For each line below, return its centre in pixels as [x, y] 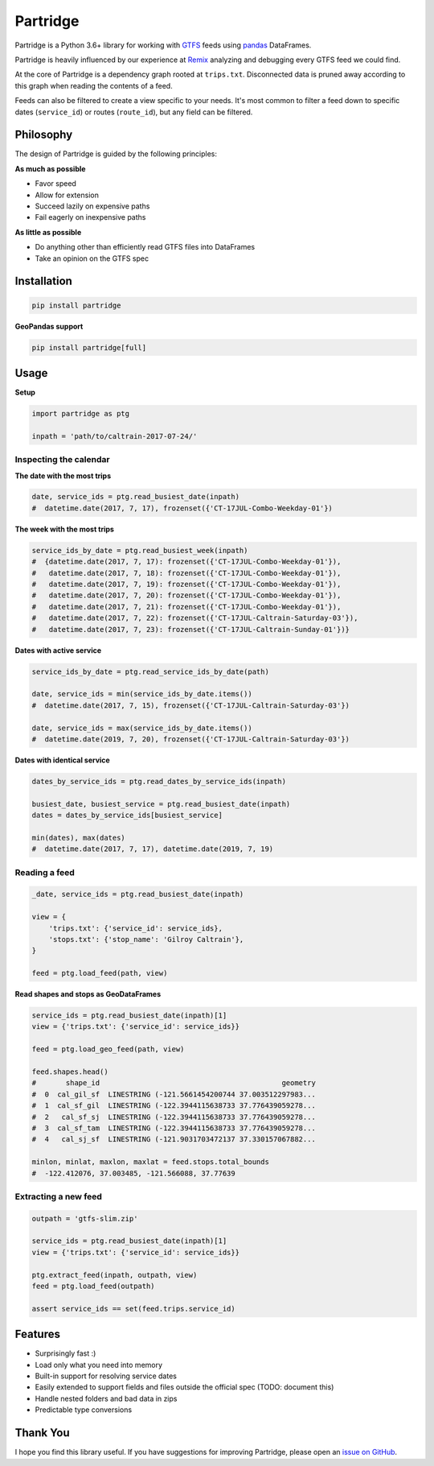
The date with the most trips [63, 476]
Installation [43, 281]
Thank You [42, 1433]
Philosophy [44, 135]
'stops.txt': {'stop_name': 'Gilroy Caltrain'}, [146, 939]
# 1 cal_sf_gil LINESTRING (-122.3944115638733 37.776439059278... [174, 1106]
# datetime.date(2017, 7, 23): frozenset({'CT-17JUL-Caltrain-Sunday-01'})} [190, 629]
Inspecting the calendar [62, 460]
